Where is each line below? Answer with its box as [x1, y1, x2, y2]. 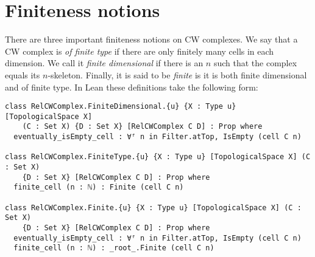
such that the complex [213, 57, 297, 69]
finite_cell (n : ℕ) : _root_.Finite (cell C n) [13, 244, 214, 253]
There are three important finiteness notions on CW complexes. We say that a [5, 33, 298, 46]
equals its [5, 68, 40, 81]
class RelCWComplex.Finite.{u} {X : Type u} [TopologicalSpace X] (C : [5, 203, 302, 212]
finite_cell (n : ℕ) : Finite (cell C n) [13, 183, 184, 192]
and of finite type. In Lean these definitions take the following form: [5, 80, 258, 93]
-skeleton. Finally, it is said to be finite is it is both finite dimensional [48, 68, 307, 81]
